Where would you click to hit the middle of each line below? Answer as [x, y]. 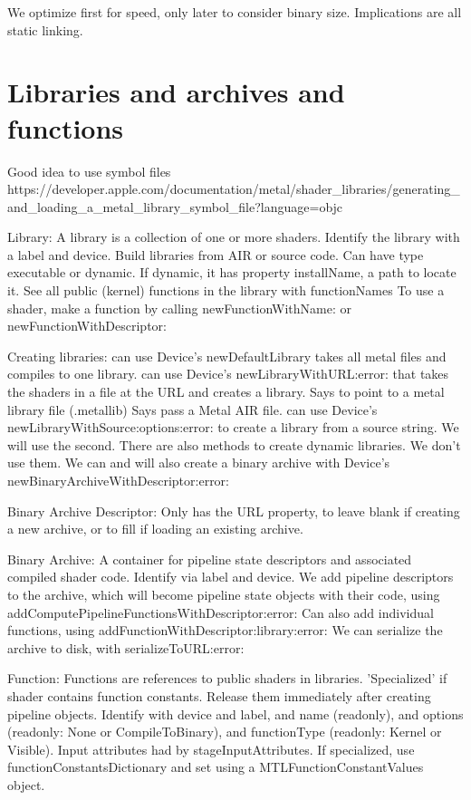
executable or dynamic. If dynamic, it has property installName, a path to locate [232, 272]
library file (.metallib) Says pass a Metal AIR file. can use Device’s [192, 409]
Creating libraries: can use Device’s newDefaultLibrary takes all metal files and [227, 356]
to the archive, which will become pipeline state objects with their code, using [224, 594]
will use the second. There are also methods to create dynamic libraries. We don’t [234, 444]
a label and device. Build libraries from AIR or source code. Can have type [216, 254]
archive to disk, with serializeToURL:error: [126, 647]
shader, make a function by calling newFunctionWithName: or [179, 308]
